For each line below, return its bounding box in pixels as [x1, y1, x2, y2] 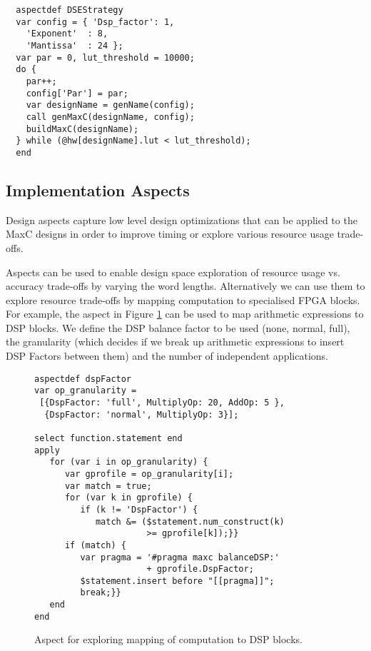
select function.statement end [34, 433, 183, 443]
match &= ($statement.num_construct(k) [95, 516, 285, 527]
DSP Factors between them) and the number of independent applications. [6, 348, 328, 363]
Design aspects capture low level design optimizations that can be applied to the [6, 212, 357, 227]
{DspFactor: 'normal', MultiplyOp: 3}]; [44, 409, 239, 420]
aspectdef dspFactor [34, 373, 132, 384]
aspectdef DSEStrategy [16, 5, 123, 15]
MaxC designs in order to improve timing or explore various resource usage [6, 226, 334, 241]
